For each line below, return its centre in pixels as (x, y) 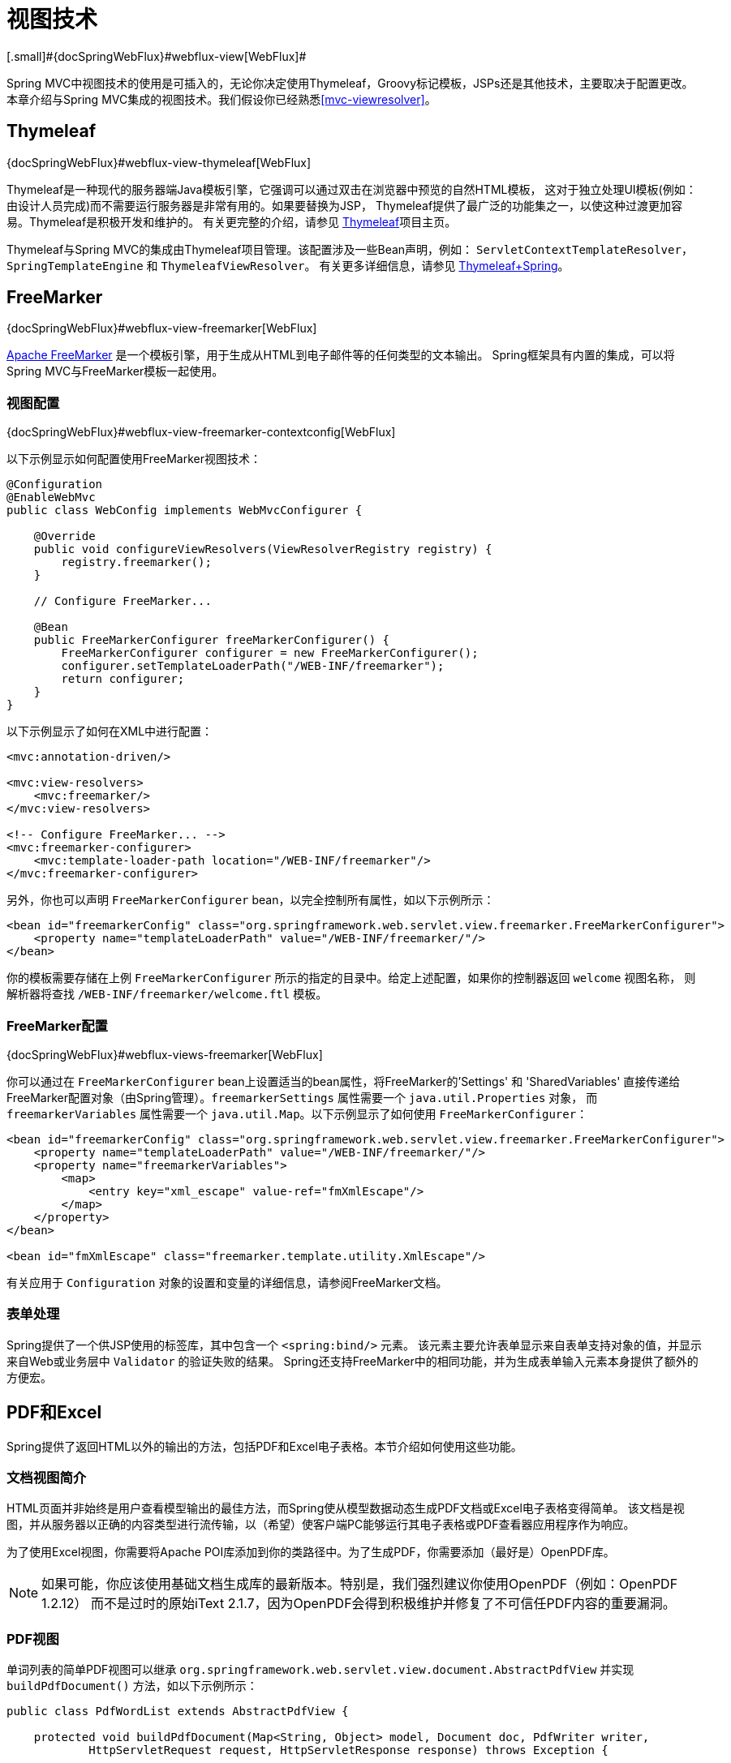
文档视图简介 (47, 1477)
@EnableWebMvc (51, 498)
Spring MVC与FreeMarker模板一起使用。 (115, 371)
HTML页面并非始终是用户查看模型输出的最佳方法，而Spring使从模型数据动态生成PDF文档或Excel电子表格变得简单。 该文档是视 (346, 1508)
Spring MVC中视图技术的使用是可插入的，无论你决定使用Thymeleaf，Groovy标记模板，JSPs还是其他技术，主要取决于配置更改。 (350, 83)
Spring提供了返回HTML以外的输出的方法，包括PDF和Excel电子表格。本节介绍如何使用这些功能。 (264, 1446)
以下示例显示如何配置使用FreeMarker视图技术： (134, 459)
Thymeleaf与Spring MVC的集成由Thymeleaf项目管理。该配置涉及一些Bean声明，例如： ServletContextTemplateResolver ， (350, 249)
